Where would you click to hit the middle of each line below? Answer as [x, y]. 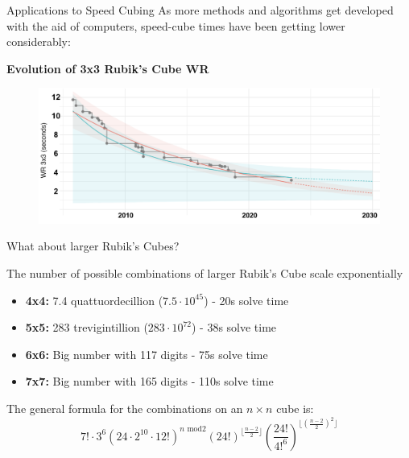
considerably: [39, 41]
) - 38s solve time [234, 327]
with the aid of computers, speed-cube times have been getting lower [176, 25]
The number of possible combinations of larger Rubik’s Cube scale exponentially [205, 273]
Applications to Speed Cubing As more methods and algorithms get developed [200, 10]
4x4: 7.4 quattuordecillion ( [94, 300]
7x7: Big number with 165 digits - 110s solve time [149, 381]
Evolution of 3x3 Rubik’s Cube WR [108, 68]
